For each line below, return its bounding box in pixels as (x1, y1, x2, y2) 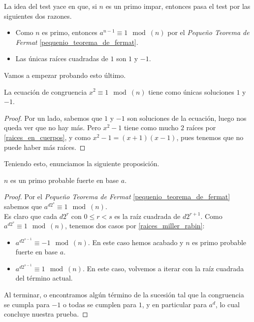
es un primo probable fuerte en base (10, 175, 119, 185)
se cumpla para (4, 299, 50, 309)
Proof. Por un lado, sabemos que (4, 112, 102, 123)
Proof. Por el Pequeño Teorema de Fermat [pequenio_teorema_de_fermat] (4, 191, 230, 202)
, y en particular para (142, 299, 207, 309)
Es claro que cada (4, 211, 58, 221)
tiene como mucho (124, 122, 179, 133)
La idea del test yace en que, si (4, 1, 97, 11)
